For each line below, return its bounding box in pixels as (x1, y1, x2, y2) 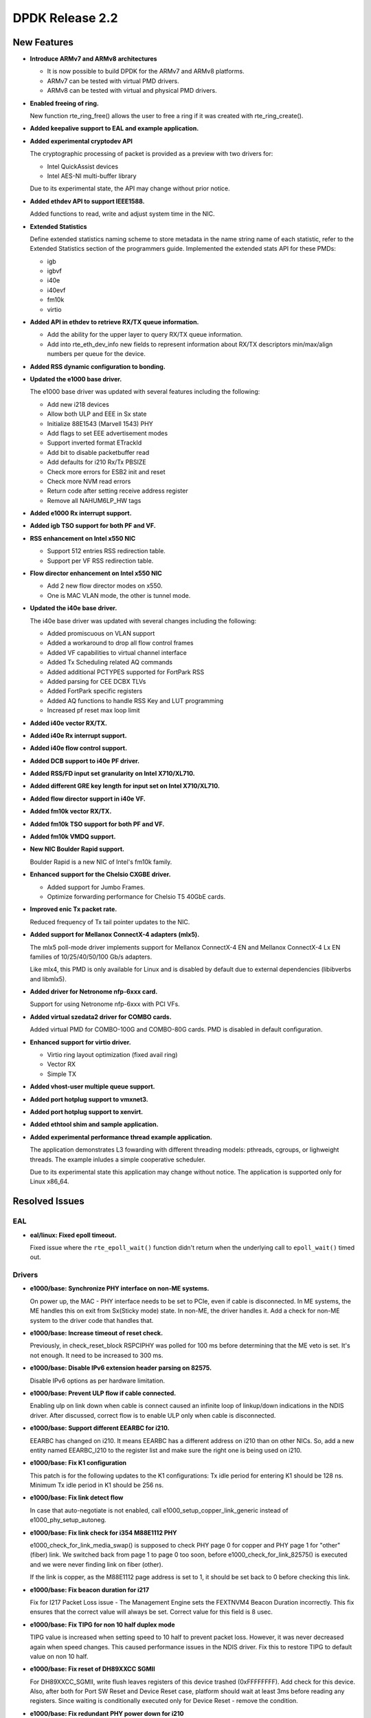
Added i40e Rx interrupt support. (30, 731, 127, 739)
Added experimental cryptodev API (30, 137, 133, 145)
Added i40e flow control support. (30, 744, 127, 752)
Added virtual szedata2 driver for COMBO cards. (30, 1012, 172, 1020)
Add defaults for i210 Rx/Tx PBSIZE (47, 458, 147, 467)
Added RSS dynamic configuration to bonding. (30, 362, 166, 370)
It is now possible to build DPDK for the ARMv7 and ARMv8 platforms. (47, 67, 245, 76)
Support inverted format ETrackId (47, 438, 142, 447)
